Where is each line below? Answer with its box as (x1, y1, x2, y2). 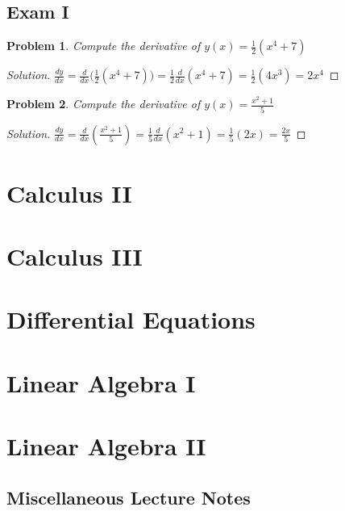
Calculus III (6, 240, 143, 273)
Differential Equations (6, 303, 256, 336)
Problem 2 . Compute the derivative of (6, 95, 201, 112)
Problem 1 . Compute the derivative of (6, 37, 201, 54)
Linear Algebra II (6, 429, 206, 463)
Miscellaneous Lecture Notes (6, 484, 251, 509)
